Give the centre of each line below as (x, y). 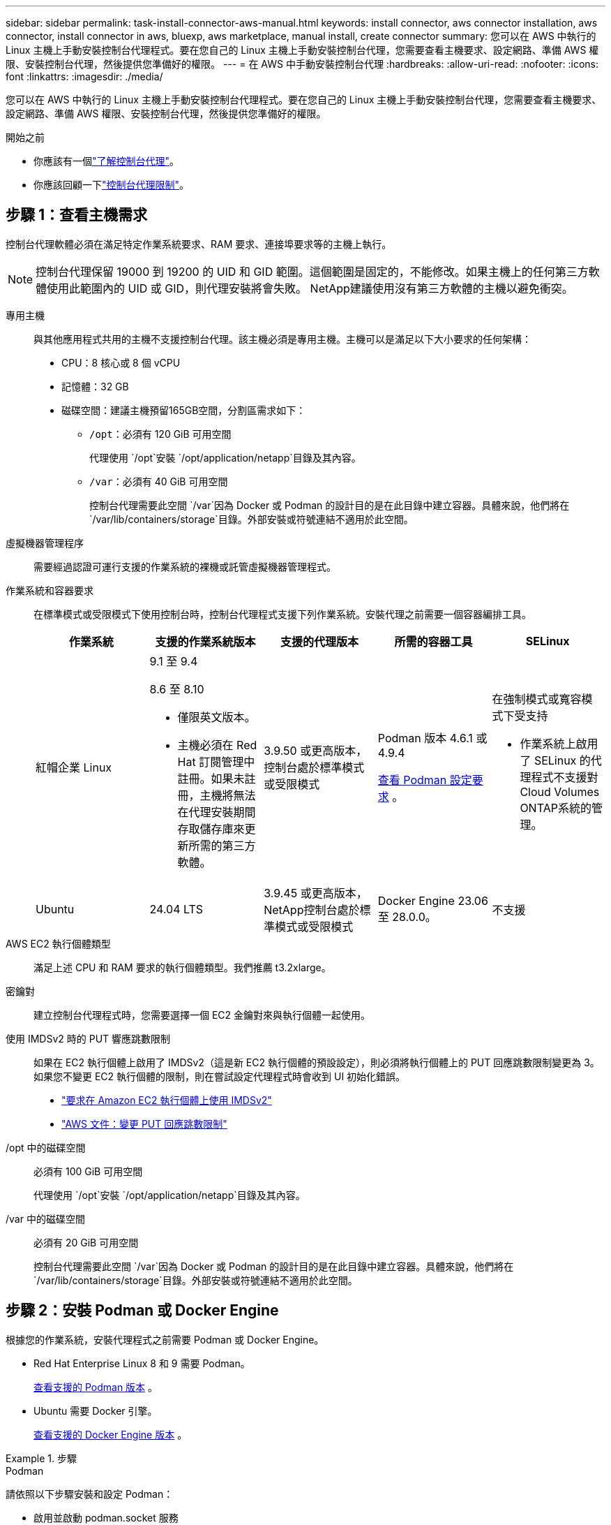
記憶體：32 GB (95, 386)
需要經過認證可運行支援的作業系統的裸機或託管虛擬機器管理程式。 (185, 566)
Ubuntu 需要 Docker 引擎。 (96, 1410)
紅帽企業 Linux (74, 767)
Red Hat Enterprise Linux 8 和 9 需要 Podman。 (142, 1363)
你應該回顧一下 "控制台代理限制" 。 (112, 185)
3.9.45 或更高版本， (316, 893)
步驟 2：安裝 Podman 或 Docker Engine (142, 1311)
